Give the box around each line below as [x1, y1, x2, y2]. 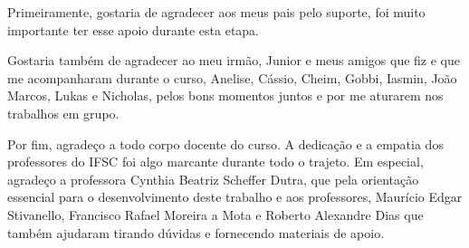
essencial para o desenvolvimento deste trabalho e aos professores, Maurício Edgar [7, 187, 463, 206]
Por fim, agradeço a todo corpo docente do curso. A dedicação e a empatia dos [7, 134, 444, 153]
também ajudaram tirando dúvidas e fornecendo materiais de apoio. [7, 223, 385, 242]
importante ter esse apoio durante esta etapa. [7, 20, 259, 39]
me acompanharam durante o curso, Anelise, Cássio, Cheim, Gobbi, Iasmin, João [7, 68, 457, 87]
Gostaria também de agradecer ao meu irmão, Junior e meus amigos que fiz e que [7, 51, 460, 70]
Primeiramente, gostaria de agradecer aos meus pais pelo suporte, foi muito [7, 3, 426, 21]
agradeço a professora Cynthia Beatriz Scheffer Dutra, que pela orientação [7, 169, 419, 188]
